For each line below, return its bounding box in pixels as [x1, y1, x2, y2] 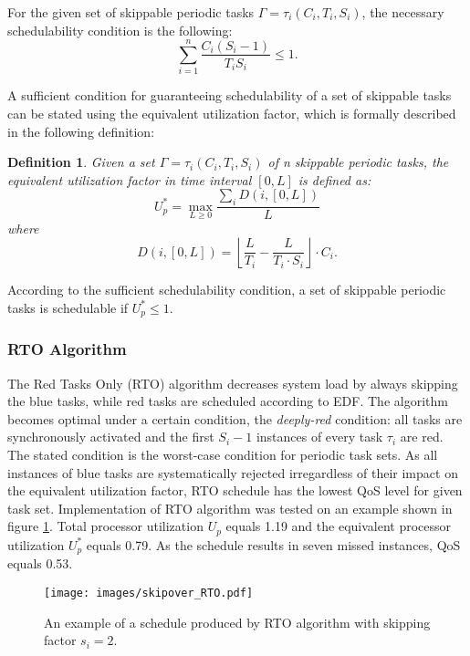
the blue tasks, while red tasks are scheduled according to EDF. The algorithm [7, 391, 448, 411]
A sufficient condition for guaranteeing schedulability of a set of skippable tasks [7, 86, 452, 105]
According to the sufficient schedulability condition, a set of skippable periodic [7, 280, 446, 299]
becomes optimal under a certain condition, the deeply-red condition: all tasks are [7, 409, 463, 428]
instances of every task [256, 427, 383, 446]
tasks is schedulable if [7, 297, 129, 317]
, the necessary [361, 3, 444, 21]
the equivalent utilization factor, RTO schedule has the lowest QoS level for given [7, 481, 463, 500]
